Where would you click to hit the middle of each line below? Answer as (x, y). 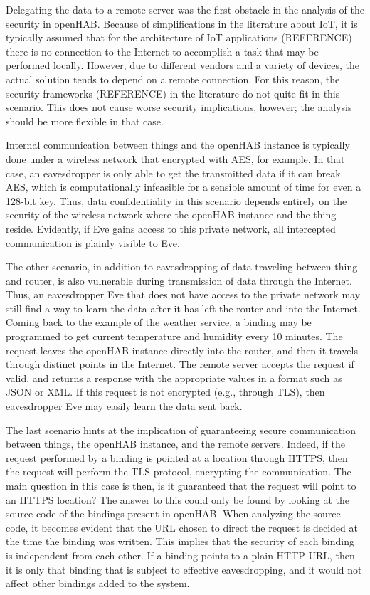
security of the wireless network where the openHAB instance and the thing (171, 215)
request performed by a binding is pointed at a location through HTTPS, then (177, 457)
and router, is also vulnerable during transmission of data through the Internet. (179, 280)
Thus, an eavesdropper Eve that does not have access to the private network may (183, 294)
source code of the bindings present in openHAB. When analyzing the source (173, 514)
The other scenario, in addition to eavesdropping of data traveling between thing (182, 267)
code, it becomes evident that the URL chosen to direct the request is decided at (182, 527)
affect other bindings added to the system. (98, 583)
